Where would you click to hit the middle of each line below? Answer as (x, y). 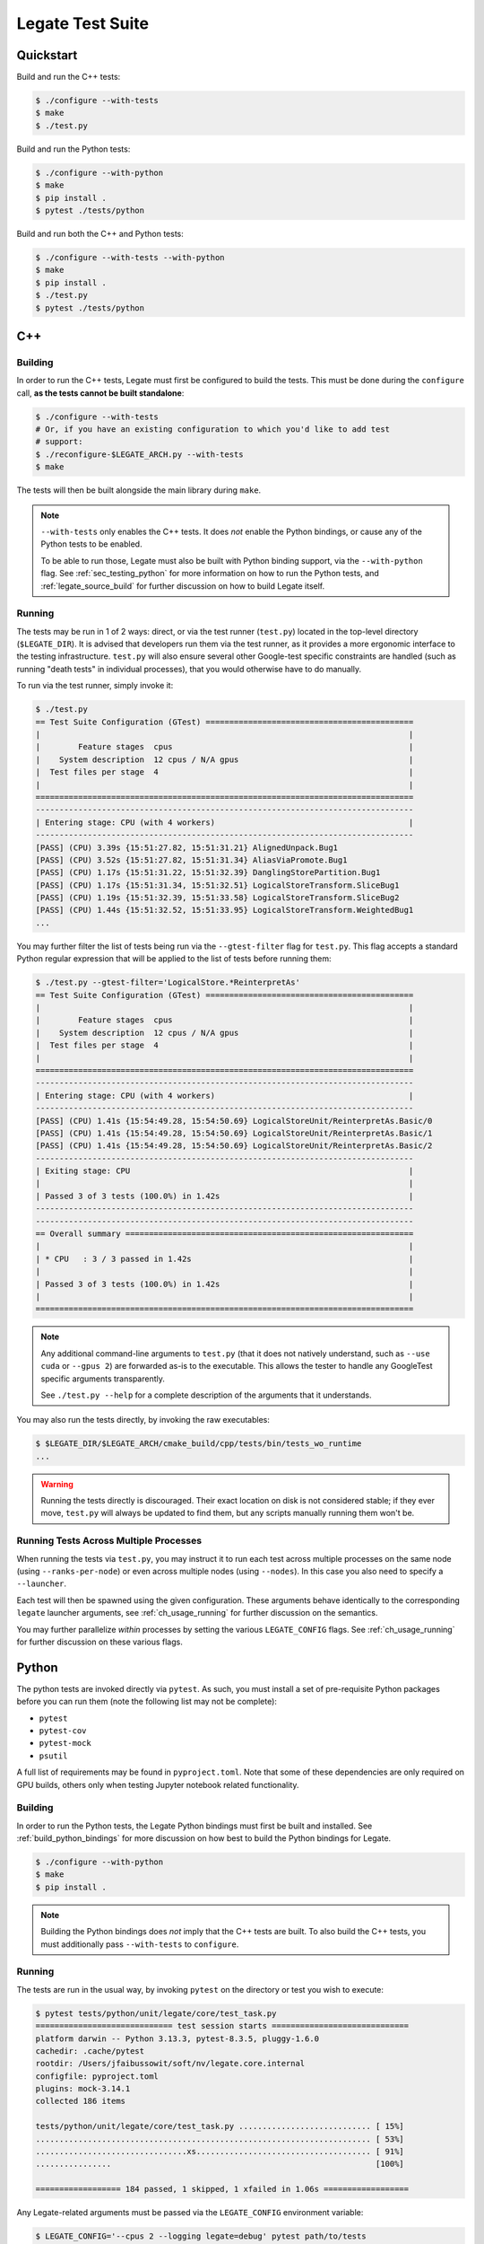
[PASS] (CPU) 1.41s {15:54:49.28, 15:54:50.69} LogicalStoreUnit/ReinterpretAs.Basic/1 (234, 1133)
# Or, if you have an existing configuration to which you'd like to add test (212, 430)
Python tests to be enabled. (91, 544)
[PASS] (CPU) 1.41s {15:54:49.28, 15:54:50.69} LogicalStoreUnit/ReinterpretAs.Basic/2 (234, 1146)
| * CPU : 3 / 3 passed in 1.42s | (225, 1258)
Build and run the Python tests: (73, 149)
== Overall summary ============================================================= (225, 1234)
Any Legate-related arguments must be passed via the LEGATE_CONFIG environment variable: (190, 2213)
